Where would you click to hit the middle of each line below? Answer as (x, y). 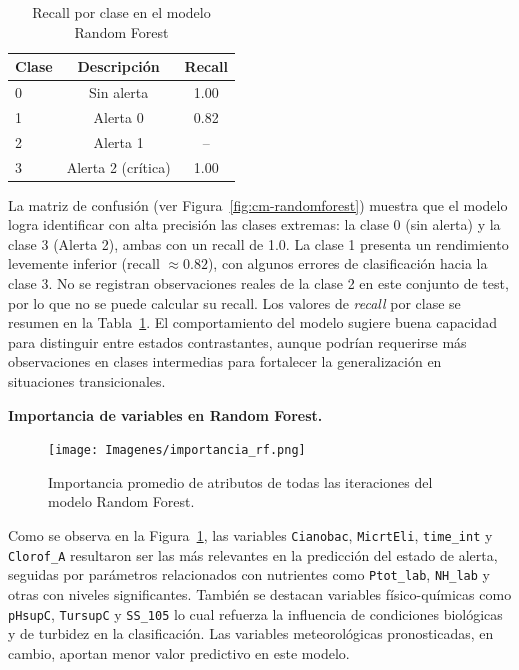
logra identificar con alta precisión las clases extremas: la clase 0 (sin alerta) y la (254, 224)
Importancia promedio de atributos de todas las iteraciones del (240, 481)
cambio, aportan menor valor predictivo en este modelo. (179, 652)
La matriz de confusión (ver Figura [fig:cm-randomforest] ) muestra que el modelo (258, 204)
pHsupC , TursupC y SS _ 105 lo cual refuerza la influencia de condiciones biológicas (255, 613)
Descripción (118, 66)
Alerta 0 (118, 116)
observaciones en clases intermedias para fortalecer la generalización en (225, 361)
